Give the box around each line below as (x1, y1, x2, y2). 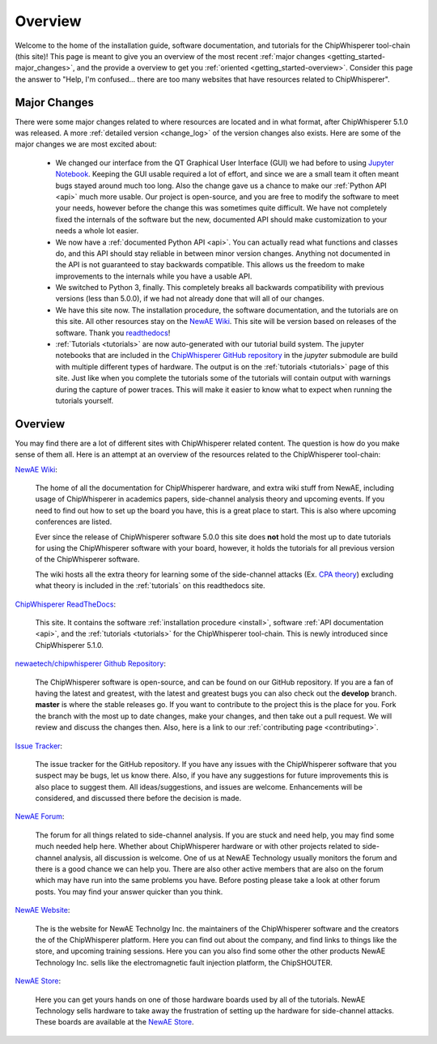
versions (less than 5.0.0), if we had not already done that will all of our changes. (55, 294, 325, 304)
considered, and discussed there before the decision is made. (35, 794, 242, 803)
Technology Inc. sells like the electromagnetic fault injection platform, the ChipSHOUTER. (35, 957, 333, 967)
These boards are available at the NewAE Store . (35, 1017, 194, 1027)
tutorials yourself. (55, 396, 113, 405)
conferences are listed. (35, 517, 112, 526)
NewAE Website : (15, 906, 70, 915)
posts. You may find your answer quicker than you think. (35, 887, 223, 897)
